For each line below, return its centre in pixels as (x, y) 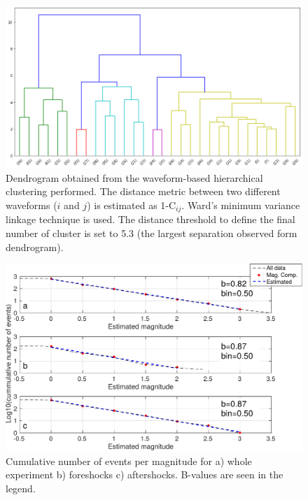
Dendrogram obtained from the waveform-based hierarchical (134, 177)
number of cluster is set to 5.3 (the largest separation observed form (152, 233)
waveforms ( (31, 205)
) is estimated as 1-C (132, 205)
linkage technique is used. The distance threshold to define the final (150, 219)
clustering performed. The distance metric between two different (143, 191)
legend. (21, 488)
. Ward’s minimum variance (241, 205)
